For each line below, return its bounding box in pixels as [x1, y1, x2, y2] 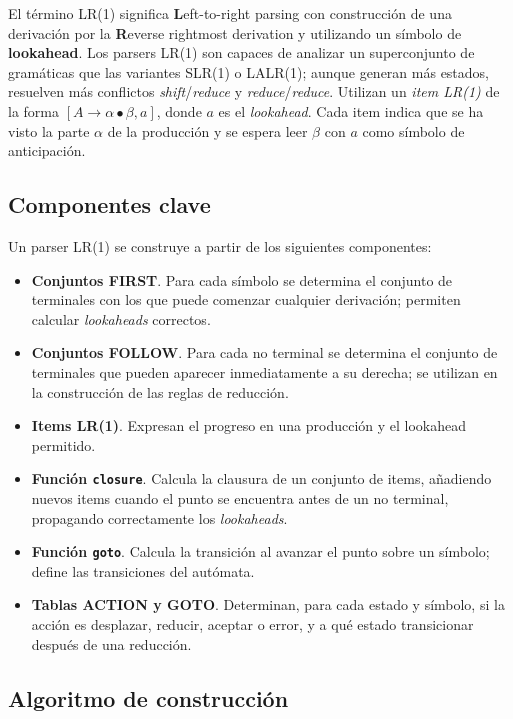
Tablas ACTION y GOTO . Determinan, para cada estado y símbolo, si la [31, 594, 505, 615]
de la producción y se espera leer [107, 120, 308, 141]
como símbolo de [362, 120, 465, 141]
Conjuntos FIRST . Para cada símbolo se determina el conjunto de [31, 269, 453, 290]
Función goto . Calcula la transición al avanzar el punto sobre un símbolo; [31, 541, 490, 562]
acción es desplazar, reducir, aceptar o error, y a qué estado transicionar [31, 613, 474, 634]
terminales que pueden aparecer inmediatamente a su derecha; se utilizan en [31, 361, 498, 382]
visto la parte [8, 120, 90, 141]
